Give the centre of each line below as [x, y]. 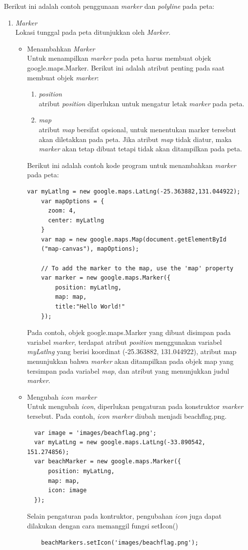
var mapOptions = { [73, 201]
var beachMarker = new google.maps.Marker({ [107, 462]
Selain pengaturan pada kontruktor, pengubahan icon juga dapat [124, 516]
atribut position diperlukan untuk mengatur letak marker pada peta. [142, 103]
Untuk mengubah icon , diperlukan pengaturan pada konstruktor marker [135, 406]
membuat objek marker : [63, 77]
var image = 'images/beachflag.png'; [95, 433]
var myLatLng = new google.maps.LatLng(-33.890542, [120, 442]
